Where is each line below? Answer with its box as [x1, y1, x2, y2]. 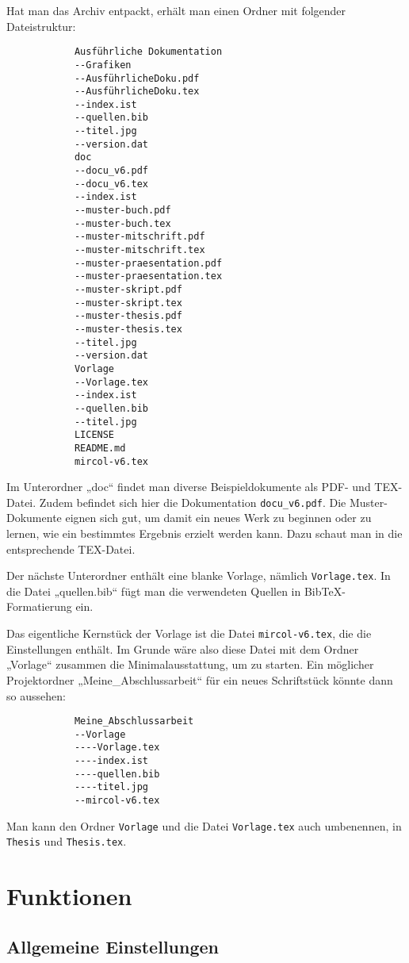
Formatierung [6, 598, 72, 615]
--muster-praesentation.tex [74, 270, 223, 282]
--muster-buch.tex [74, 217, 171, 229]
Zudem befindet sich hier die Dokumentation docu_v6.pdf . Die [39, 493, 346, 510]
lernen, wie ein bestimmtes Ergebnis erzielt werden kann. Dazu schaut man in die [6, 525, 403, 542]
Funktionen [6, 880, 132, 912]
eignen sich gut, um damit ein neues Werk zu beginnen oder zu [65, 509, 372, 526]
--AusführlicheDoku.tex [74, 86, 200, 98]
